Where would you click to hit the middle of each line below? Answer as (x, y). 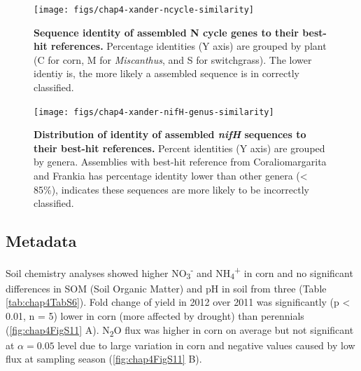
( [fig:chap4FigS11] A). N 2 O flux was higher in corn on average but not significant (180, 330)
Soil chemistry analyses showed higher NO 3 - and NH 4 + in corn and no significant (179, 273)
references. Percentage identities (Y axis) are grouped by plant (189, 46)
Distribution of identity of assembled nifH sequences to (170, 134)
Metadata (41, 241)
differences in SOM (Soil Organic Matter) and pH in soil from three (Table (166, 288)
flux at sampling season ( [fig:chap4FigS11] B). (104, 359)
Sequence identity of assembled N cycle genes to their (166, 32)
